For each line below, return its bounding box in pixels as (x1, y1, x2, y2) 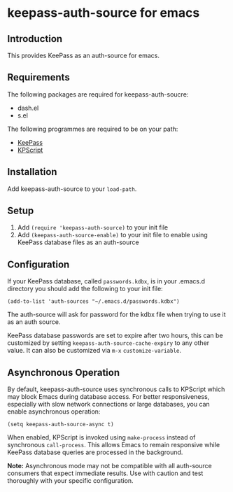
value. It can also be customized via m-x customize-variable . (7, 346, 182, 355)
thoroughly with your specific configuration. (7, 477, 134, 485)
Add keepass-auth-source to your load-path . (7, 184, 137, 193)
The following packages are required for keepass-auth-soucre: (7, 90, 189, 99)
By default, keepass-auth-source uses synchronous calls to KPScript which (7, 385, 225, 393)
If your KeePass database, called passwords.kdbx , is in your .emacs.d (7, 277, 205, 286)
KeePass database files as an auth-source (17, 238, 139, 246)
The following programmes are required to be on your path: (7, 125, 178, 133)
